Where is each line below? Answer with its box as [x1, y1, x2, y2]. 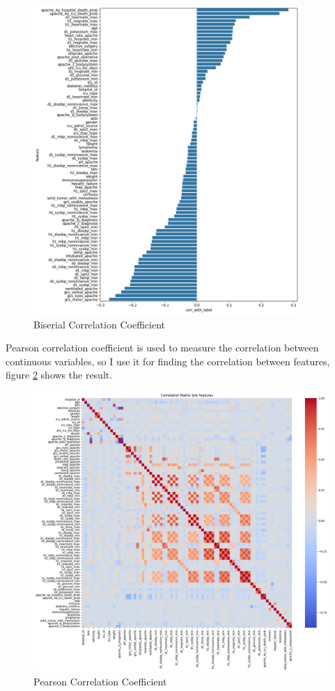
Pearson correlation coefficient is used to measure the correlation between [6, 340, 319, 355]
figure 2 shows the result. [6, 367, 113, 382]
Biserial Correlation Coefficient [33, 317, 165, 331]
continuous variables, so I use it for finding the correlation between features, [6, 354, 330, 368]
